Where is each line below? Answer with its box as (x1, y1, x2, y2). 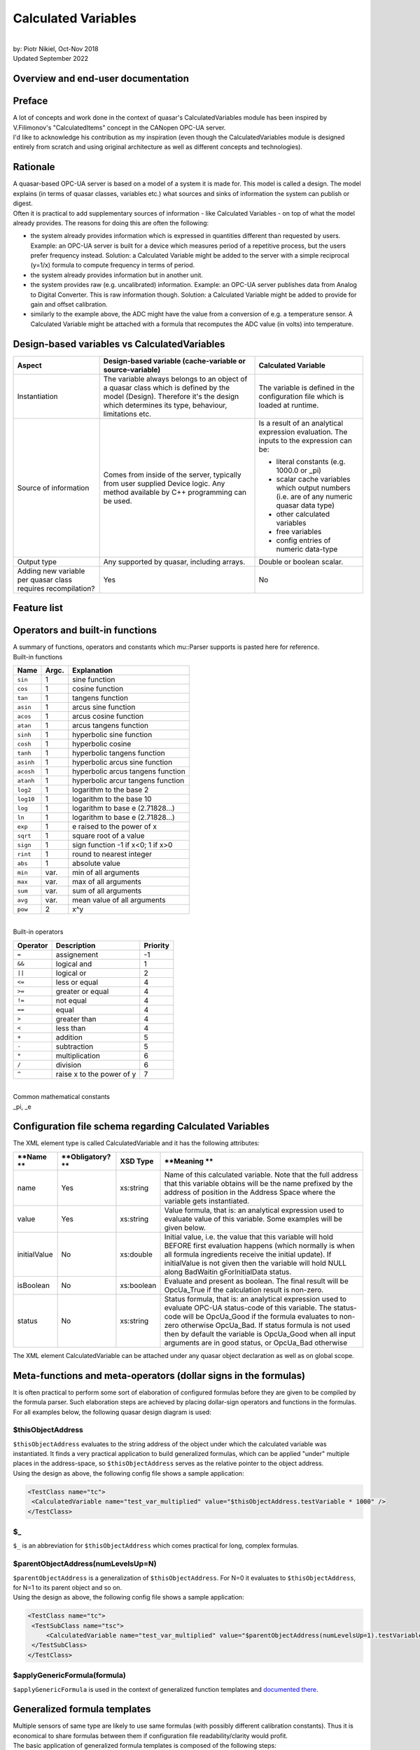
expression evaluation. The (258, 427, 348, 437)
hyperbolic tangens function (72, 748, 166, 758)
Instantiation (17, 391, 58, 401)
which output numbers (276, 483, 351, 493)
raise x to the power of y (55, 1069, 136, 1079)
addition (55, 1032, 83, 1042)
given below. (164, 1222, 206, 1232)
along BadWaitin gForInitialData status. (164, 1267, 292, 1277)
